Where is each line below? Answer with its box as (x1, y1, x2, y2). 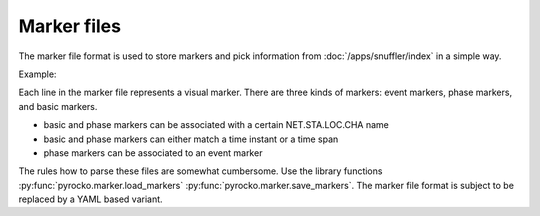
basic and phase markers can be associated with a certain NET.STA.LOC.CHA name (43, 119, 390, 131)
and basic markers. (18, 100, 98, 112)
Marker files (18, 15, 122, 37)
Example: (18, 68, 57, 80)
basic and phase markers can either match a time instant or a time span (43, 133, 339, 145)
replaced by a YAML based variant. (18, 193, 164, 205)
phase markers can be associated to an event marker (43, 146, 263, 159)
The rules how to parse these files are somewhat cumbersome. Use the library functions (18, 165, 383, 177)
